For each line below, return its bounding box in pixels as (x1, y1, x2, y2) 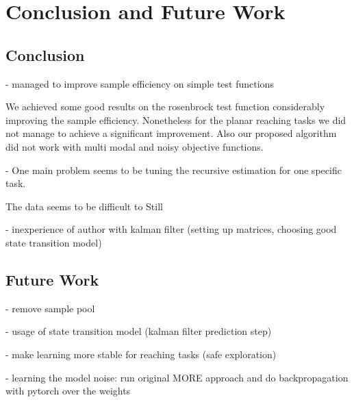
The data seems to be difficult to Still (5, 199, 163, 213)
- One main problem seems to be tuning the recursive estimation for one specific (5, 162, 342, 177)
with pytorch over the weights (5, 384, 131, 398)
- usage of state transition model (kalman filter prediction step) (5, 324, 272, 338)
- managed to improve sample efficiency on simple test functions (5, 76, 274, 90)
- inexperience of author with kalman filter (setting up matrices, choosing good (5, 222, 337, 236)
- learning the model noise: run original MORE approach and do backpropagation (5, 370, 349, 384)
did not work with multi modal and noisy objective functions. (5, 139, 264, 153)
